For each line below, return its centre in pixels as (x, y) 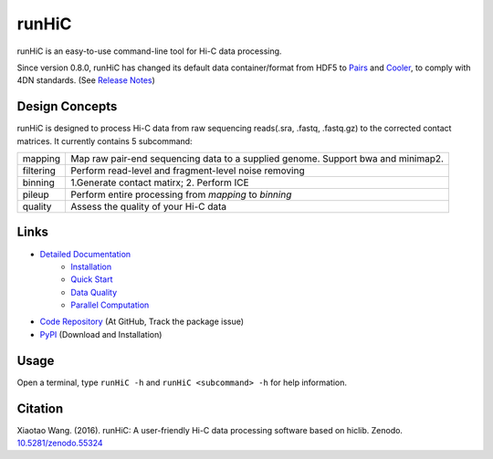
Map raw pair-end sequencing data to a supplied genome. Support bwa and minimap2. (257, 159)
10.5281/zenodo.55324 (60, 443)
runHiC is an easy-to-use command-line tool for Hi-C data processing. (149, 51)
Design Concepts (67, 106)
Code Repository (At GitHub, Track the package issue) (142, 322)
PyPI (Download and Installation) (101, 334)
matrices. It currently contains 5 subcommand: (105, 141)
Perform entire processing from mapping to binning (181, 194)
